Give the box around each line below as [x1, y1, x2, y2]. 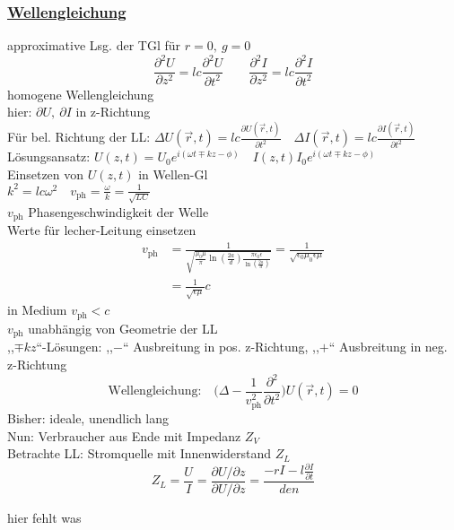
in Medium [7, 300, 67, 319]
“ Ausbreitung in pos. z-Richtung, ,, [122, 337, 319, 356]
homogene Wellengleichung [7, 84, 154, 103]
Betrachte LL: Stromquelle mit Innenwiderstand [7, 444, 271, 463]
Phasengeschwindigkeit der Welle [28, 202, 209, 221]
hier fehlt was [7, 508, 82, 526]
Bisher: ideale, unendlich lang [7, 409, 169, 428]
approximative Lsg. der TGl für [7, 36, 181, 55]
